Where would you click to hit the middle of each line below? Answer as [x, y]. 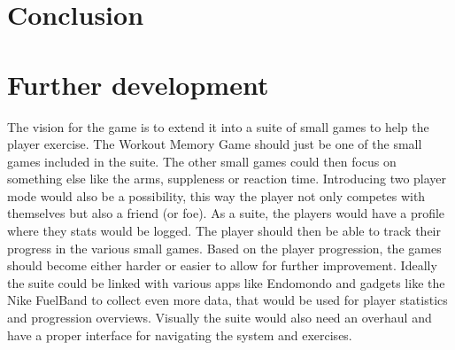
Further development [138, 84]
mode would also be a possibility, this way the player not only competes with [216, 195]
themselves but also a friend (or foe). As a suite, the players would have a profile [226, 213]
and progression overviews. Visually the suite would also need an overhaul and [220, 318]
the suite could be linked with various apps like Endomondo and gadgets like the [226, 282]
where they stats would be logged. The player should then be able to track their [224, 231]
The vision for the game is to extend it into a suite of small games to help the [218, 126]
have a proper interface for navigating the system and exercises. [180, 334]
